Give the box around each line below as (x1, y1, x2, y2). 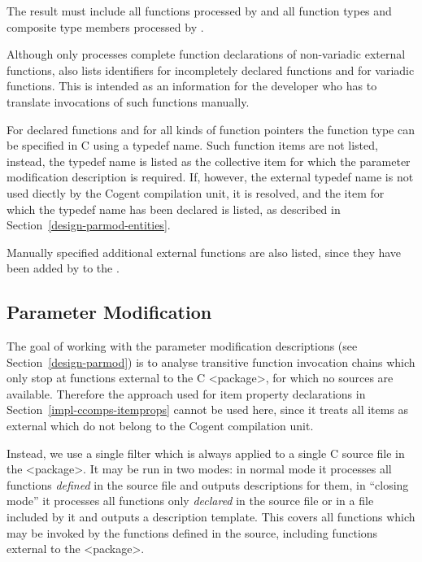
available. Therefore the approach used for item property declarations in (7, 385, 366, 402)
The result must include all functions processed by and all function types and (7, 2, 392, 19)
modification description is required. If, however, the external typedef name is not (7, 168, 414, 185)
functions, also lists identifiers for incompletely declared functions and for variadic (7, 61, 415, 78)
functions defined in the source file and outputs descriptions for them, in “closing (7, 476, 409, 493)
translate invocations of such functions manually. (7, 93, 250, 110)
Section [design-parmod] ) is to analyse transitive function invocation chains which (7, 353, 415, 370)
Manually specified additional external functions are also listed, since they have (7, 243, 402, 260)
